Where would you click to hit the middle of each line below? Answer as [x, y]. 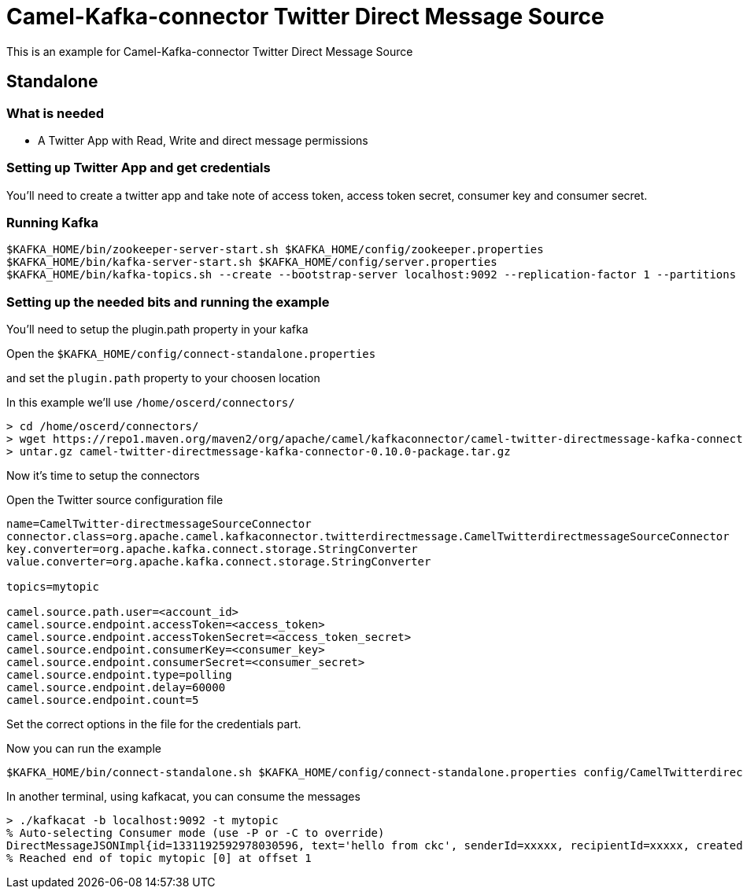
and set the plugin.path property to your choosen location [163, 378]
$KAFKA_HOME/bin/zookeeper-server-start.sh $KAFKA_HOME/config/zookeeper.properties [275, 250]
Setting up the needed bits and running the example [168, 302]
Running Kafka [52, 223]
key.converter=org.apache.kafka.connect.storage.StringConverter [212, 549]
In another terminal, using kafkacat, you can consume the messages [183, 797]
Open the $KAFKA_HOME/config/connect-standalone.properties [191, 354]
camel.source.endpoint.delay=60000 [116, 688]
